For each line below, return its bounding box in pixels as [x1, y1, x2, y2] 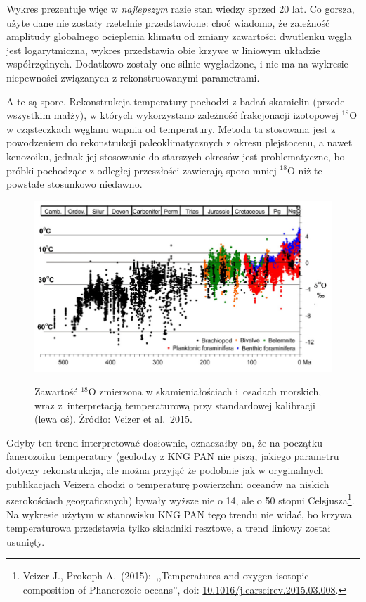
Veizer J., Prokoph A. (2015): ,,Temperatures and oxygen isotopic [22, 568, 309, 583]
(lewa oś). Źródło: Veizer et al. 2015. [34, 411, 192, 426]
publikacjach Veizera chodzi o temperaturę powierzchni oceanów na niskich [6, 476, 329, 491]
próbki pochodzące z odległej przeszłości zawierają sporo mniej [6, 162, 277, 177]
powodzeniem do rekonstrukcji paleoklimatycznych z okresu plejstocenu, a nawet [6, 135, 353, 150]
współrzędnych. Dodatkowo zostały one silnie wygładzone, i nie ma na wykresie [6, 56, 348, 71]
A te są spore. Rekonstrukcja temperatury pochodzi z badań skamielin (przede [6, 94, 345, 108]
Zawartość [34, 384, 78, 399]
